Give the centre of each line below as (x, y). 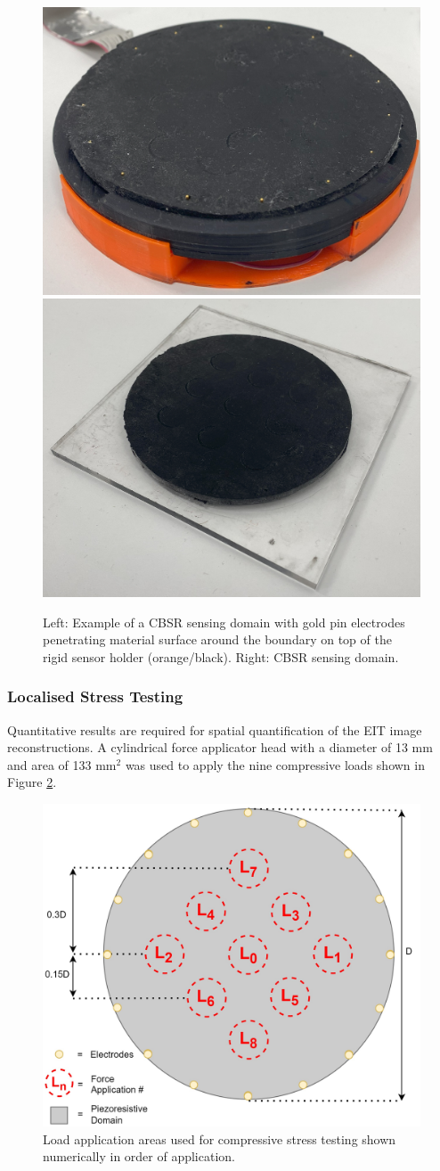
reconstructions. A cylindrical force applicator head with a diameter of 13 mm (220, 747)
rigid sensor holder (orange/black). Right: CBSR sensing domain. (221, 656)
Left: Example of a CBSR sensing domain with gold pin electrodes (224, 622)
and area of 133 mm (62, 764)
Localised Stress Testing (95, 696)
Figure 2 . (32, 782)
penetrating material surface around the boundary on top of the (217, 639)
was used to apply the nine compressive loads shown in (275, 764)
